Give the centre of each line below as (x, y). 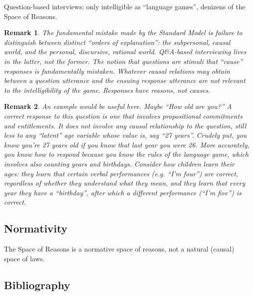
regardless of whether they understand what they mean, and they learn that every (125, 183)
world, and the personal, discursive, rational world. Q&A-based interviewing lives (125, 52)
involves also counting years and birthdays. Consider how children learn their (119, 163)
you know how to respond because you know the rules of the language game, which (126, 154)
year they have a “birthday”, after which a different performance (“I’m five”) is (123, 192)
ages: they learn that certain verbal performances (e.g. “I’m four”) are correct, (121, 173)
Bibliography (37, 284)
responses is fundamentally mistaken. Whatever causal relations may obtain (117, 71)
